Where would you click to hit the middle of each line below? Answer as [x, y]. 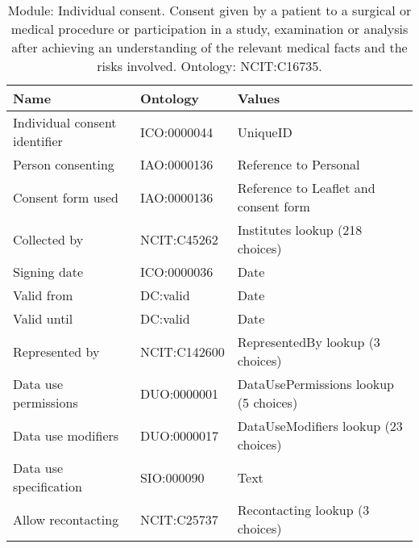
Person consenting [64, 164]
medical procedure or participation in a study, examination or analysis [209, 29]
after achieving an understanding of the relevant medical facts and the [209, 47]
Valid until [43, 318]
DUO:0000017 [179, 435]
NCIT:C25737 [179, 519]
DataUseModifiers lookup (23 [320, 426]
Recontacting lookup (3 [303, 510]
